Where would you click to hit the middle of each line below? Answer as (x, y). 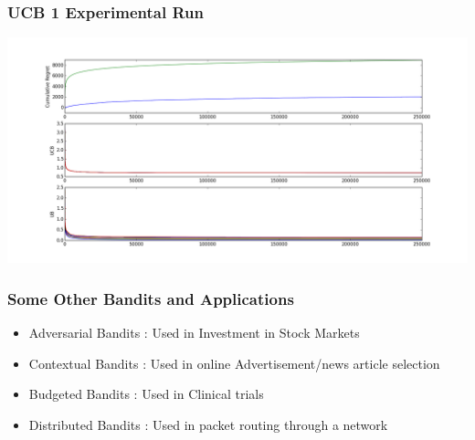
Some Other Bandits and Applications (151, 298)
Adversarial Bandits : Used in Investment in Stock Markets (194, 333)
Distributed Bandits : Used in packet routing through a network (208, 424)
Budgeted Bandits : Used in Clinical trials (146, 394)
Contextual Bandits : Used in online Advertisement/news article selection (234, 363)
